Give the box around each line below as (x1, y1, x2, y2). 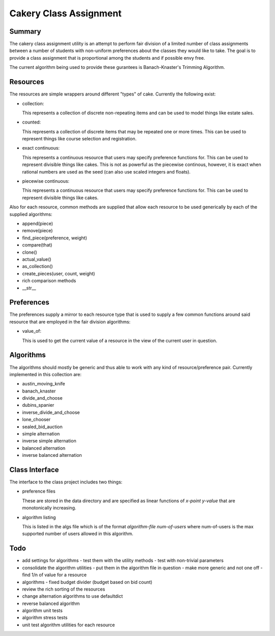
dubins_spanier (22, 402, 54, 408)
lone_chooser (22, 417, 51, 423)
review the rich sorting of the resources (22, 586, 105, 592)
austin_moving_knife (22, 381, 66, 387)
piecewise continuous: (22, 178, 70, 184)
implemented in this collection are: (9, 371, 81, 377)
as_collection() (22, 263, 53, 270)
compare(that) (22, 242, 52, 248)
